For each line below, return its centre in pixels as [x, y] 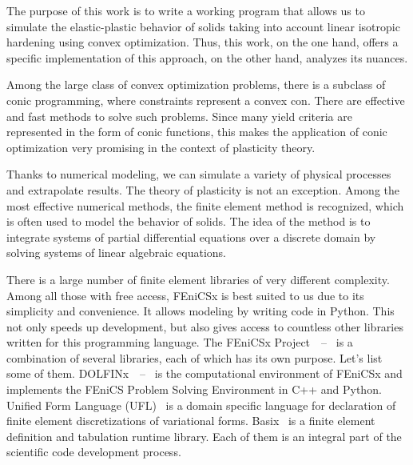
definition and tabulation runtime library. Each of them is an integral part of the [204, 436]
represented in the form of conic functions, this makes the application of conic [197, 132]
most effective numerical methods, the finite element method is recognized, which [205, 205]
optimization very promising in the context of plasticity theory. [161, 147]
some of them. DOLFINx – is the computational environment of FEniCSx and [205, 373]
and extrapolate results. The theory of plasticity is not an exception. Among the [203, 189]
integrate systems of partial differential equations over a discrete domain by [191, 237]
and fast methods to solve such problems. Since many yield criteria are [179, 116]
